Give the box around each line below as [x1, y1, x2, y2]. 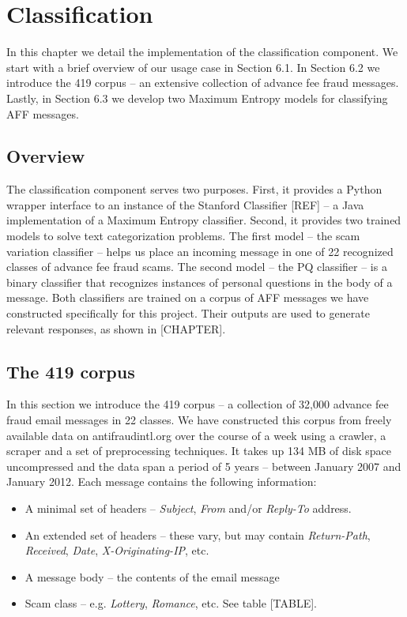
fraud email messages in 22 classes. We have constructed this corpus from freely [6, 412, 392, 428]
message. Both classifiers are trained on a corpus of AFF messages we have [6, 289, 369, 306]
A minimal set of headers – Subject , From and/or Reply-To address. [24, 500, 352, 516]
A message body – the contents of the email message [24, 568, 280, 585]
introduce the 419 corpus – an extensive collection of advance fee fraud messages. [6, 74, 399, 91]
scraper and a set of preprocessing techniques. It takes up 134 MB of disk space [6, 442, 392, 459]
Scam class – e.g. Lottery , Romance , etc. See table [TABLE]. [24, 595, 317, 611]
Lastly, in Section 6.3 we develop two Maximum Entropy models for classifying [6, 89, 388, 106]
